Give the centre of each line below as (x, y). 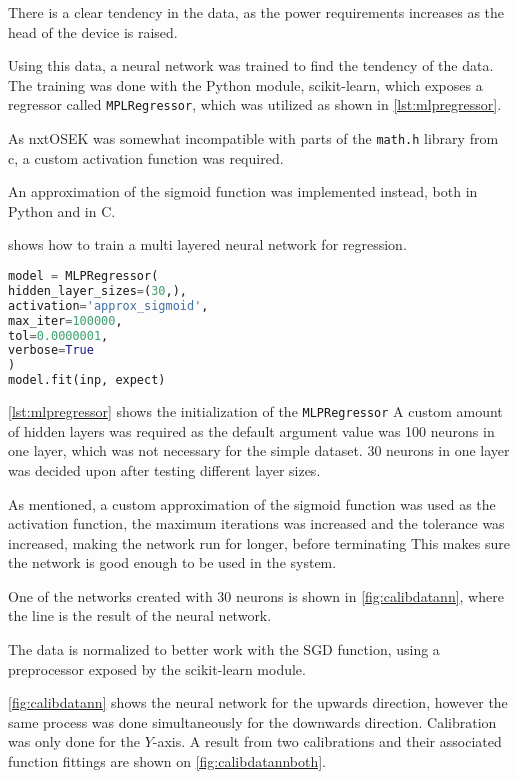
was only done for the (74, 741)
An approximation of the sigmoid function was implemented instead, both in (243, 191)
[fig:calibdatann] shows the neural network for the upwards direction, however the (258, 702)
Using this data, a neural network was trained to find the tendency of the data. (251, 65)
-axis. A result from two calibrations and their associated (327, 741)
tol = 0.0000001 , (58, 335)
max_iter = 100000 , (65, 320)
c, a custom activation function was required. (146, 157)
